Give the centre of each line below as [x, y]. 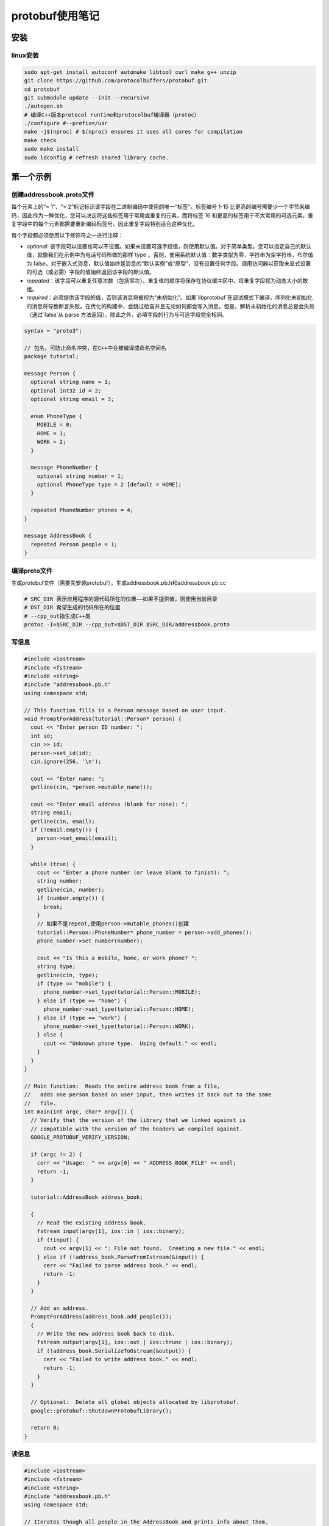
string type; [56, 967]
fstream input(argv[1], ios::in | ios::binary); [111, 1231]
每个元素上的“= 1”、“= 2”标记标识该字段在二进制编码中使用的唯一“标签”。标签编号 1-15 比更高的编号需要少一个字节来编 [161, 207]
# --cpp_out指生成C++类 [57, 616]
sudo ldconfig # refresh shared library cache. [96, 157]
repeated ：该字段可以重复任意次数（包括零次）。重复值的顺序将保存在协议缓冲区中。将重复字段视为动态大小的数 [167, 280]
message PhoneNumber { [65, 468]
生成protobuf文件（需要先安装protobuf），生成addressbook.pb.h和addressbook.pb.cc [119, 582]
